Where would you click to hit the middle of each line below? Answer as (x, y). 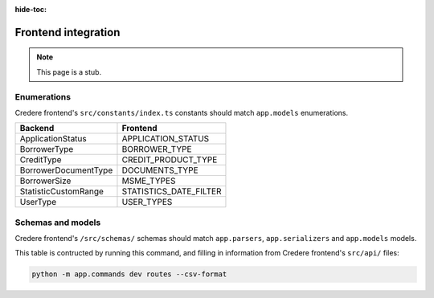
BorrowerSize (45, 181)
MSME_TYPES (149, 181)
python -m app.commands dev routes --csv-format (129, 274)
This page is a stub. (69, 71)
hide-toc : (31, 9)
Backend (37, 129)
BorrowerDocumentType (66, 170)
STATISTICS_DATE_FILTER (172, 191)
